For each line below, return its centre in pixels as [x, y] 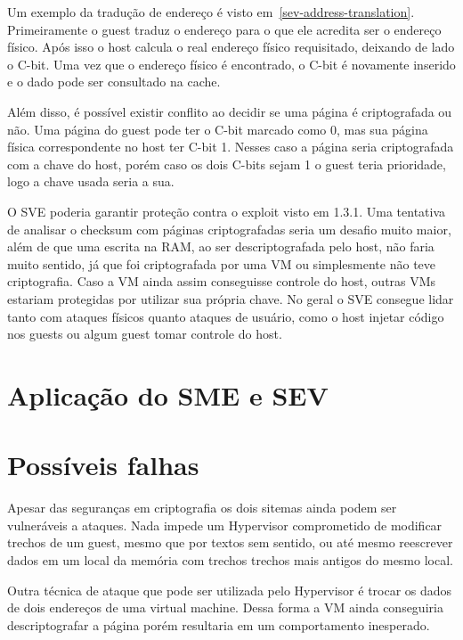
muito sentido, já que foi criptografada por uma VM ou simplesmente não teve [222, 263]
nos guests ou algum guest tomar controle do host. [145, 334]
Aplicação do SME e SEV [168, 394]
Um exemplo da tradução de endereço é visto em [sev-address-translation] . [211, 12]
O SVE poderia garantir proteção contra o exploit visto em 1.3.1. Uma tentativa [227, 211]
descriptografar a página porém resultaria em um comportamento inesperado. [219, 624]
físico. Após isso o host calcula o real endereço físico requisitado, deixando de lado [231, 47]
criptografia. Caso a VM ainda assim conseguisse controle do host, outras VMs [222, 281]
